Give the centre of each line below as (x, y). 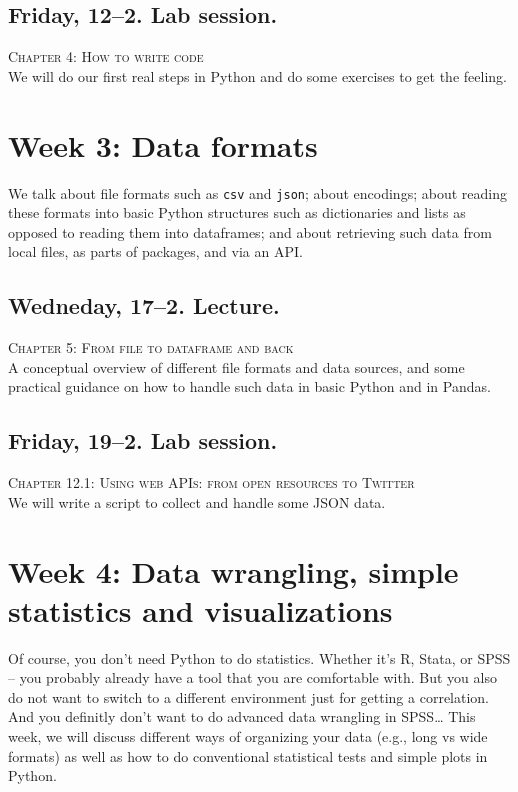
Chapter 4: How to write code (106, 56)
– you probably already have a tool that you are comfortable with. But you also (252, 677)
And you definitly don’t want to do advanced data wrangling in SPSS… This (242, 716)
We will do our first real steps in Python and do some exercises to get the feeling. (257, 75)
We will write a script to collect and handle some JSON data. (197, 501)
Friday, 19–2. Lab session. (143, 440)
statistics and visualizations (200, 609)
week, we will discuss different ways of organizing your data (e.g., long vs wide (248, 736)
